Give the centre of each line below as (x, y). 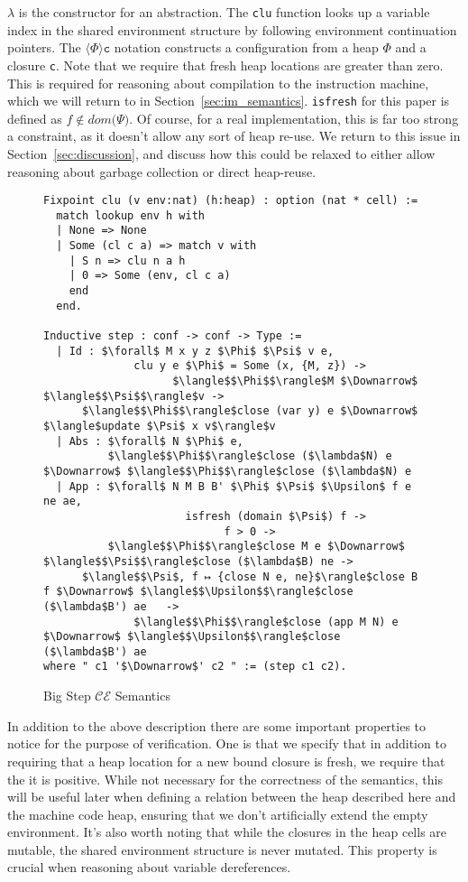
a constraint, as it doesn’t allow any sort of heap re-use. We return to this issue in (234, 136)
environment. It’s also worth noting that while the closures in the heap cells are (227, 832)
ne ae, (63, 501)
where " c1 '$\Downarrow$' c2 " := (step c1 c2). (195, 667)
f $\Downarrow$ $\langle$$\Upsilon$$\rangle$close (198, 592)
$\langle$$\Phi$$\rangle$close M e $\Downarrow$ (256, 547)
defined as (35, 118)
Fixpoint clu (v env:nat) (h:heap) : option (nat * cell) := (231, 201)
